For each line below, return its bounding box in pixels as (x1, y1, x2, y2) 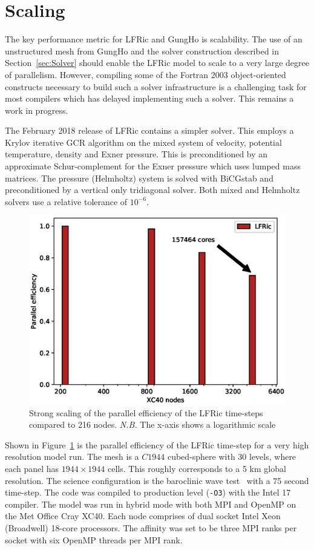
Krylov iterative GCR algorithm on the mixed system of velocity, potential (5, 136, 282, 148)
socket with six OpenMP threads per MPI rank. (5, 533, 183, 546)
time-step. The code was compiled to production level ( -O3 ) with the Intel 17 (5, 486, 291, 499)
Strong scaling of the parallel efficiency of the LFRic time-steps (29, 406, 263, 419)
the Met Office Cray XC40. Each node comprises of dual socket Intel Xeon (5, 509, 281, 522)
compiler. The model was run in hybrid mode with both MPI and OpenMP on (5, 497, 296, 510)
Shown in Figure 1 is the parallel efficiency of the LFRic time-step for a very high (5, 438, 309, 451)
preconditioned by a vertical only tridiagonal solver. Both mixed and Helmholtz (5, 183, 300, 196)
